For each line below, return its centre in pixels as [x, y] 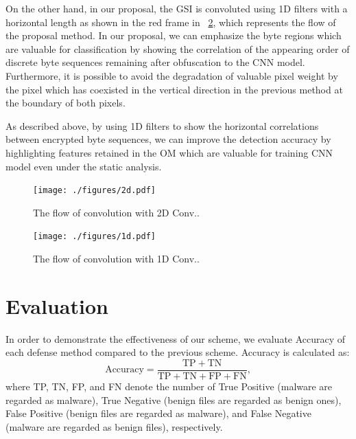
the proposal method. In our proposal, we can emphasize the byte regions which [174, 35]
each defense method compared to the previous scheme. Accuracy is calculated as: [178, 352]
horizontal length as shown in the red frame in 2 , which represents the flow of [171, 22]
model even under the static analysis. [84, 166]
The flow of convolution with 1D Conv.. [116, 259]
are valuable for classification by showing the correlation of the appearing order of [178, 48]
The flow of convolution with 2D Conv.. [116, 212]
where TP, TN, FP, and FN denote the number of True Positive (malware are [169, 386]
